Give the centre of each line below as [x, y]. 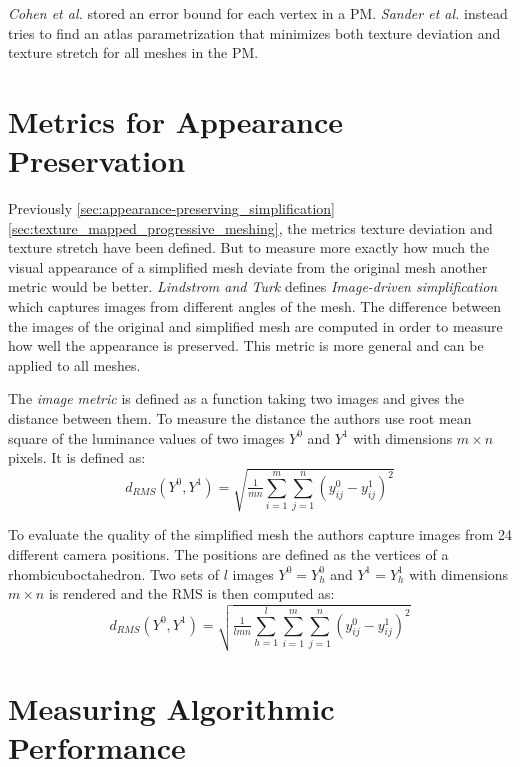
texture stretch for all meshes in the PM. [133, 52]
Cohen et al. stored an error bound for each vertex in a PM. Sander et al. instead [258, 13]
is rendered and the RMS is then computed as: [191, 593]
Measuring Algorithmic [171, 707]
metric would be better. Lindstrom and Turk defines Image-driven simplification [253, 286]
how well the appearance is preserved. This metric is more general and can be [246, 345]
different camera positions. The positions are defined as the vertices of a [228, 553]
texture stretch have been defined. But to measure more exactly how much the [249, 247]
